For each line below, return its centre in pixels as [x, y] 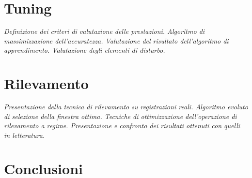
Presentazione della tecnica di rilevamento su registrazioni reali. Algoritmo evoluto [126, 107]
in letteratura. [24, 135]
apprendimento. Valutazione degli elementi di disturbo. [85, 50]
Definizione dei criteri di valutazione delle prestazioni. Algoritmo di [104, 31]
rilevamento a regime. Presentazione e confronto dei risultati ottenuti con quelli [122, 126]
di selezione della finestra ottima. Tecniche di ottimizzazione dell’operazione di [120, 116]
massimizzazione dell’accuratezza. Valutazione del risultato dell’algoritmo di [116, 40]
